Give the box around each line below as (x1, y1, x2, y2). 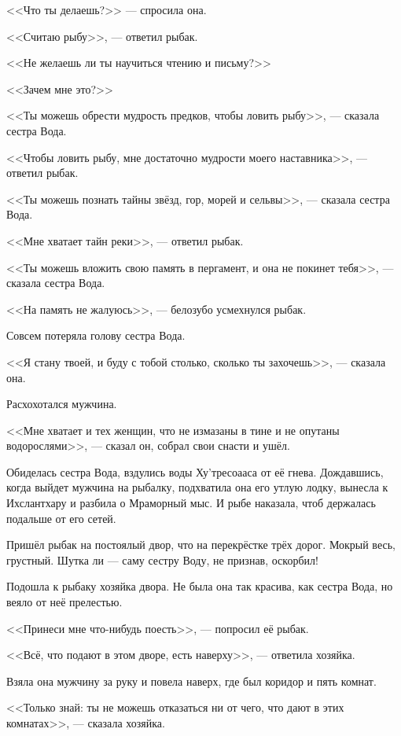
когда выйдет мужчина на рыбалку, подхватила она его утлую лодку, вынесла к (6, 479, 388, 495)
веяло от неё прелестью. (6, 594, 123, 610)
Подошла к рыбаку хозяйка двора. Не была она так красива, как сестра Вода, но (6, 578, 393, 594)
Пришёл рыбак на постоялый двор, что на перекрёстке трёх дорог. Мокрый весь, (6, 536, 395, 553)
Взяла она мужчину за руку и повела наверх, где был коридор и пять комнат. (6, 672, 377, 689)
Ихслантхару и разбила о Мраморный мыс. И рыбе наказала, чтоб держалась (6, 495, 376, 511)
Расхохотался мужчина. (6, 396, 117, 412)
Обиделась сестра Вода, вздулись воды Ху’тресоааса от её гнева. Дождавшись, (6, 463, 384, 480)
